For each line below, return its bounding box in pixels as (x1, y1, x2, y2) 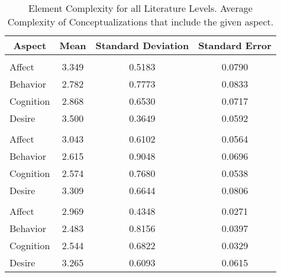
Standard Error (198, 38, 272, 52)
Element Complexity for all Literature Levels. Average (28, 1, 253, 15)
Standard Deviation (95, 38, 189, 52)
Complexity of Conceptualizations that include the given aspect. (7, 15, 274, 28)
